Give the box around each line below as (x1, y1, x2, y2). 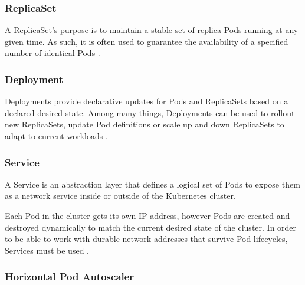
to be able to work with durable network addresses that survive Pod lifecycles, (5, 232, 288, 245)
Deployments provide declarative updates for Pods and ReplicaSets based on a (5, 95, 288, 107)
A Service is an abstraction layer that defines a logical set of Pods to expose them (5, 178, 300, 190)
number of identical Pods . (5, 47, 100, 59)
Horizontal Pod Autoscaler (5, 269, 135, 284)
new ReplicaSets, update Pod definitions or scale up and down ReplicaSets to (5, 118, 284, 130)
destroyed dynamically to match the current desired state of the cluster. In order (5, 221, 297, 233)
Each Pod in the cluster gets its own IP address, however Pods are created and (5, 209, 290, 221)
